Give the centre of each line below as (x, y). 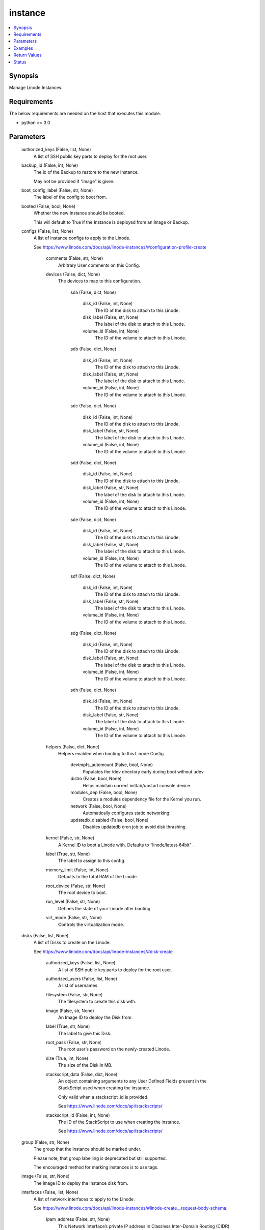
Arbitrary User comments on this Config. (99, 265)
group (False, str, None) (45, 1142)
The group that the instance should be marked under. (88, 1149)
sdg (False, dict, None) (93, 633)
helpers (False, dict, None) (73, 747)
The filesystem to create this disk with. (97, 1002)
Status (20, 62)
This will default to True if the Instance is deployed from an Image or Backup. (111, 222)
